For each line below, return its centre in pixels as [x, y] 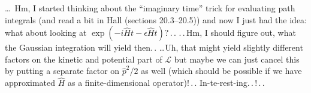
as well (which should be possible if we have [221, 71]
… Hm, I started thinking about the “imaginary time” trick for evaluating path [150, 8]
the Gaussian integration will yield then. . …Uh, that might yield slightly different [154, 47]
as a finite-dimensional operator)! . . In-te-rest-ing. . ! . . [166, 83]
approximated [30, 83]
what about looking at [46, 32]
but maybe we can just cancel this [237, 59]
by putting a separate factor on [62, 71]
